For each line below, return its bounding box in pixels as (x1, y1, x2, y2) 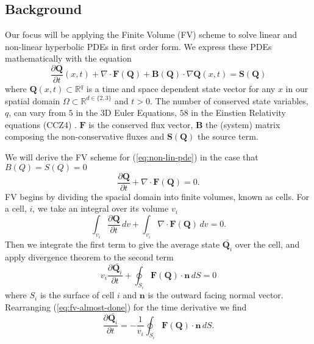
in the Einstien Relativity (191, 106, 286, 119)
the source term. (198, 130, 259, 143)
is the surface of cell (40, 288, 115, 301)
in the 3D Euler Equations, (76, 106, 177, 119)
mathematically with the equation (5, 52, 132, 65)
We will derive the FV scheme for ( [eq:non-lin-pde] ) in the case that (5, 151, 259, 163)
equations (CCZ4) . (5, 118, 77, 131)
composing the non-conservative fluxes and (5, 130, 165, 143)
